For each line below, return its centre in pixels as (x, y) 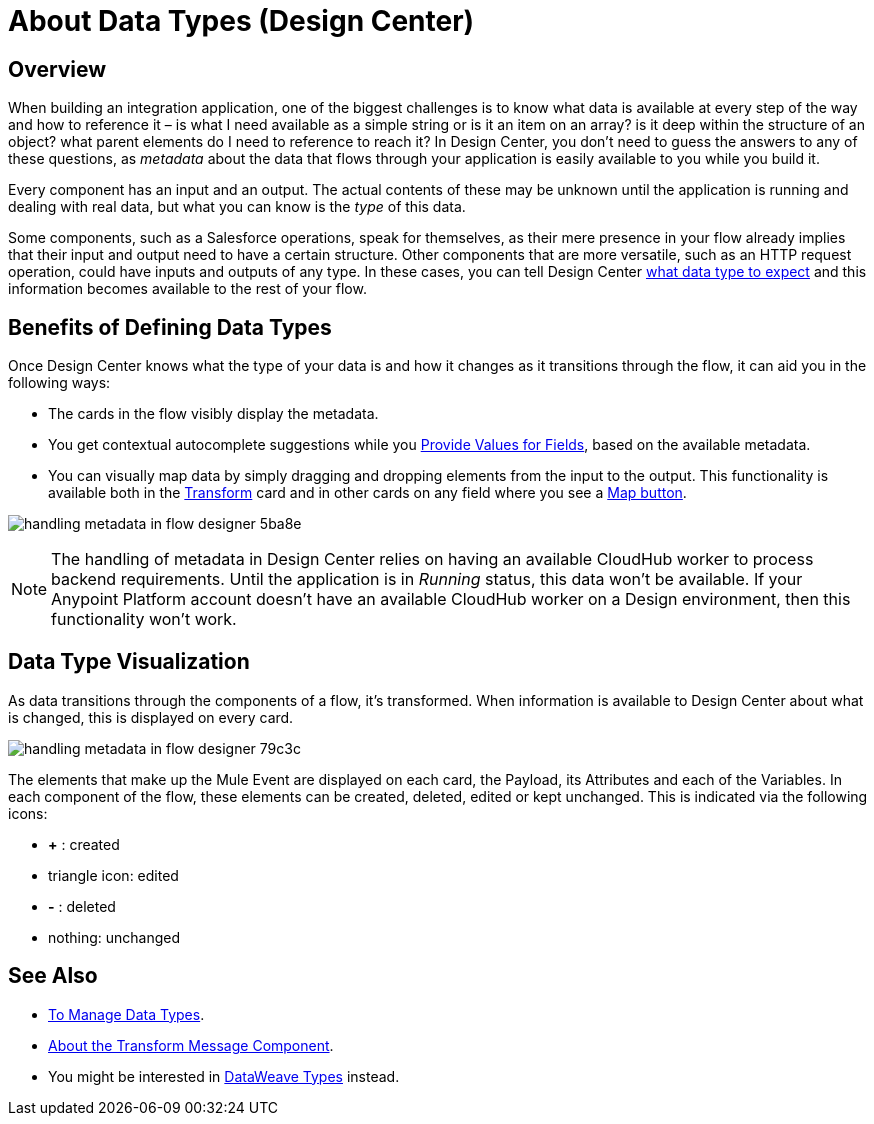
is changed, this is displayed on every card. (151, 717)
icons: (28, 813)
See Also (53, 976)
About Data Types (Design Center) (241, 21)
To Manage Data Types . (126, 1014)
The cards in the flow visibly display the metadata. (213, 414)
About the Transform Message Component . (191, 1045)
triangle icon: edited (113, 875)
